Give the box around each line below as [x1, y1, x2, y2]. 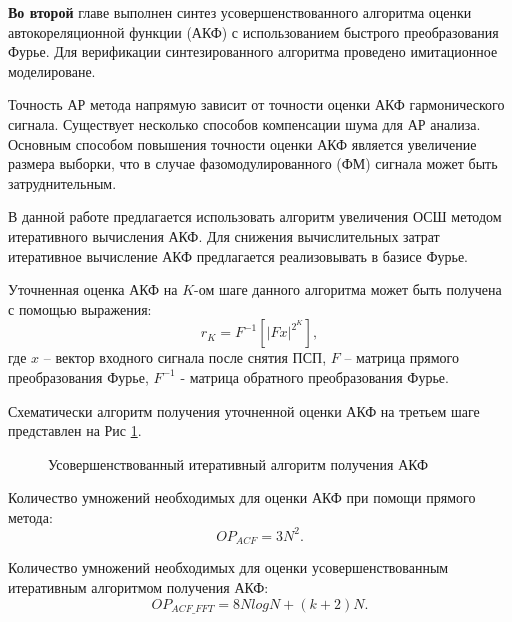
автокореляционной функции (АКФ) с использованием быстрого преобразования [8, 21, 499, 42]
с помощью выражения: [8, 298, 152, 319]
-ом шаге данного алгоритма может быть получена [194, 279, 502, 300]
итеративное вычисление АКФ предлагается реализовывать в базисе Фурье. [8, 245, 468, 266]
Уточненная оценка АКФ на [8, 279, 178, 300]
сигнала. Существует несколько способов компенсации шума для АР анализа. [8, 113, 481, 134]
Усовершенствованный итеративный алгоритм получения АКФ [48, 453, 429, 474]
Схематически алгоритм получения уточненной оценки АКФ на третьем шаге [8, 400, 480, 421]
